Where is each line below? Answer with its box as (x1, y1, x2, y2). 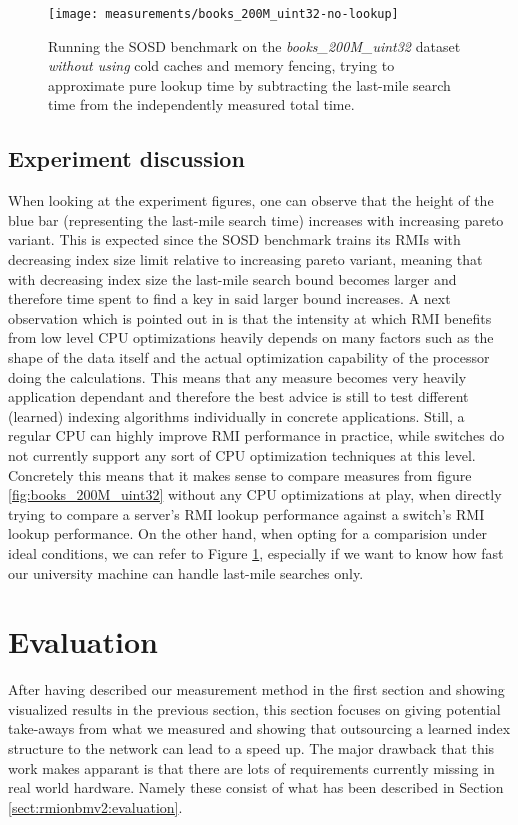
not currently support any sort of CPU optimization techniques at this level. (8, 444, 476, 465)
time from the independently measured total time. (48, 94, 355, 115)
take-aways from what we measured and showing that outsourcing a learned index (8, 718, 511, 739)
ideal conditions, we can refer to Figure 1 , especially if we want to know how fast (8, 542, 504, 563)
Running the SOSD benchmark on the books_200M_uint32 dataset (48, 35, 461, 56)
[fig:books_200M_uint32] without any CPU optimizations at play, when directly (8, 484, 502, 505)
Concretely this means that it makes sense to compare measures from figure (8, 464, 472, 485)
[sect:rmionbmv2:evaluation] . (8, 796, 183, 817)
